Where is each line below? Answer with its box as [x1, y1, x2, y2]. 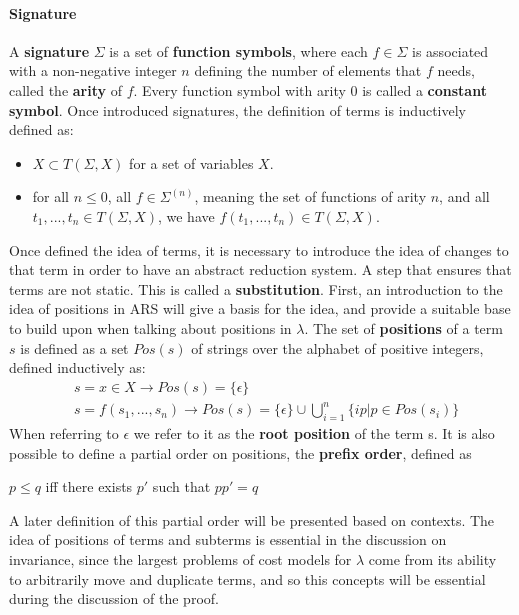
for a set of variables [129, 152, 254, 173]
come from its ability [368, 549, 497, 570]
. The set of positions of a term [304, 317, 503, 338]
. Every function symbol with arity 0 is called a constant [133, 79, 487, 100]
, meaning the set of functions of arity [194, 186, 427, 207]
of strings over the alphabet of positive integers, [191, 337, 484, 358]
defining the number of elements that [194, 60, 422, 81]
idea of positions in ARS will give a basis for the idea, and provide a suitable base [9, 298, 511, 319]
